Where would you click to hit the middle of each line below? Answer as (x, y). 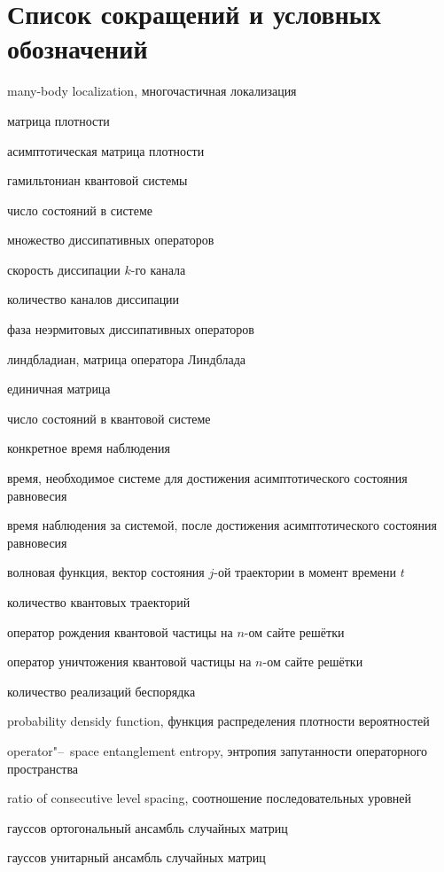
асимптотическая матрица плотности (106, 150)
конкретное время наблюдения (89, 448)
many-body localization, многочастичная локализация (152, 91)
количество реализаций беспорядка (101, 691)
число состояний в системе (80, 210)
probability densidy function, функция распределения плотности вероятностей (218, 721)
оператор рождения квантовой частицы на (120, 631)
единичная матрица (59, 389)
